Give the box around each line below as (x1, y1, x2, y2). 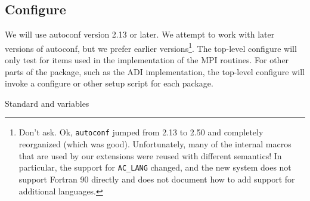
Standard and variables (5, 97, 89, 109)
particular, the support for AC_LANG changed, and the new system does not (18, 161, 292, 174)
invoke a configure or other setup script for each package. (5, 77, 213, 89)
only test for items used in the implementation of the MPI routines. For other (5, 54, 289, 66)
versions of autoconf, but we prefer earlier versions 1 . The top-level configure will (5, 40, 297, 54)
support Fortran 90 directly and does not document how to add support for (18, 172, 295, 185)
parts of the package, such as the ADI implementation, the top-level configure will (5, 65, 305, 78)
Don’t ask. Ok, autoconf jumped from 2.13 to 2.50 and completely (18, 126, 263, 138)
